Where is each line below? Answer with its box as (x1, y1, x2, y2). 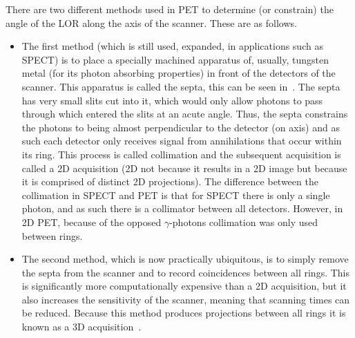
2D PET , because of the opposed (21, 214, 162, 229)
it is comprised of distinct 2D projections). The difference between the (21, 174, 318, 189)
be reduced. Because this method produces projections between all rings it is (21, 306, 346, 320)
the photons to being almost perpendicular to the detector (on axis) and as (21, 120, 340, 134)
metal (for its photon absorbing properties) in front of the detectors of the (21, 66, 336, 80)
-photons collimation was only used (169, 214, 318, 229)
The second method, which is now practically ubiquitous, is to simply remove (21, 252, 349, 266)
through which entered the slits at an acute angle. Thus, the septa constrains (21, 106, 348, 121)
